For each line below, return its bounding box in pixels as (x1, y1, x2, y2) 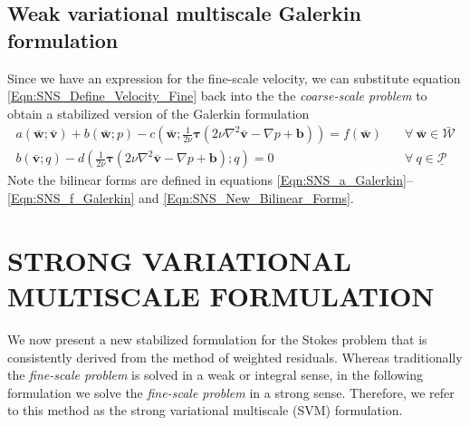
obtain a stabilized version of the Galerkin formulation (7, 103, 310, 122)
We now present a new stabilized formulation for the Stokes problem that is (7, 329, 427, 348)
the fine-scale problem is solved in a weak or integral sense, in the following (7, 365, 423, 384)
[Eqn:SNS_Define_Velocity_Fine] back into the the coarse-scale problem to (7, 86, 427, 105)
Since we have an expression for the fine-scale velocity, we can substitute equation (7, 68, 461, 87)
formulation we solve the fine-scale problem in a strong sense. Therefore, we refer (7, 382, 455, 402)
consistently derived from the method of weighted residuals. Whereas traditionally (7, 347, 463, 366)
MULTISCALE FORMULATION (7, 277, 435, 314)
